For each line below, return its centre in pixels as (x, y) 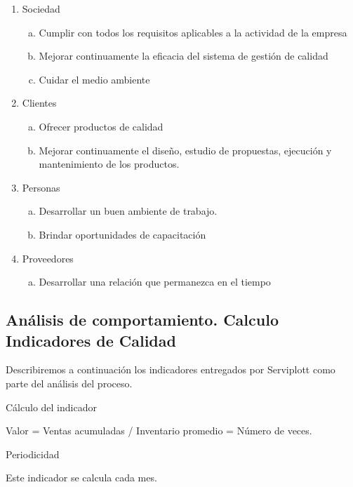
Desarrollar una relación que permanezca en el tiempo (155, 282)
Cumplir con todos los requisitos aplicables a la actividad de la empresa (193, 32)
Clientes (39, 103)
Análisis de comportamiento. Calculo (142, 320)
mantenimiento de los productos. (109, 164)
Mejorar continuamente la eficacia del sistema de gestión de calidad (184, 56)
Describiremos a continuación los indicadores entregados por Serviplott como (171, 369)
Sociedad (41, 8)
